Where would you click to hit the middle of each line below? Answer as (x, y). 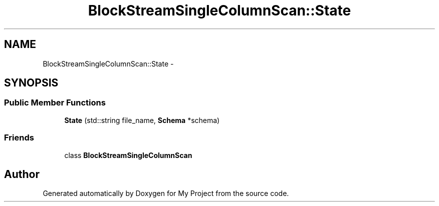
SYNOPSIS (31, 83)
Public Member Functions (55, 103)
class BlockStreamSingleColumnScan (128, 155)
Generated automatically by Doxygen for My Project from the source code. (166, 193)
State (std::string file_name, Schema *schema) (142, 120)
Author (22, 174)
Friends (19, 138)
